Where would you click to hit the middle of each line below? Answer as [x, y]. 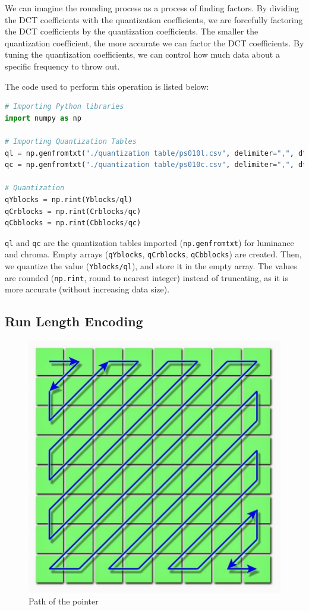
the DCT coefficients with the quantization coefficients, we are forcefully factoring [154, 19]
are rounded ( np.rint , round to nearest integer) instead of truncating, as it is [146, 277]
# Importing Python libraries [64, 107]
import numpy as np [43, 118]
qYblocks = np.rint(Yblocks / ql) [69, 199]
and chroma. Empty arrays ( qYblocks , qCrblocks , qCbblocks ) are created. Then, [153, 254]
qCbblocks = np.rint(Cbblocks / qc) [73, 223]
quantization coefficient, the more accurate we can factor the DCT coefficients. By [154, 42]
